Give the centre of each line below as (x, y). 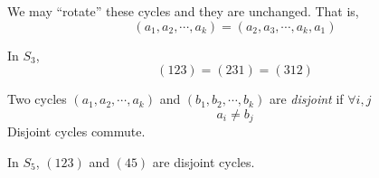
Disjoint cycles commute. (76, 131)
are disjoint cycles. (204, 161)
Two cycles (37, 99)
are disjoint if (306, 99)
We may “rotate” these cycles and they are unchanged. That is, (183, 11)
